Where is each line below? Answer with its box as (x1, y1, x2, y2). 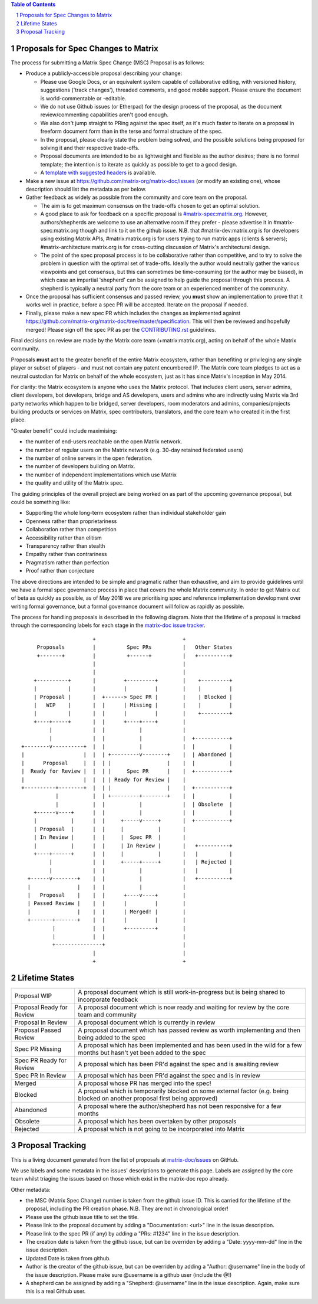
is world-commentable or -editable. (40, 94, 127, 102)
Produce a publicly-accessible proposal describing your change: (25, 70, 183, 77)
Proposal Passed (14, 1026, 61, 1034)
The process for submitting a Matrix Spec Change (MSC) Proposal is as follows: (11, 59, 204, 66)
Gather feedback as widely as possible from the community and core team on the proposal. (25, 194, 248, 201)
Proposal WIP (14, 992, 52, 1000)
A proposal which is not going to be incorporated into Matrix (78, 1125, 245, 1133)
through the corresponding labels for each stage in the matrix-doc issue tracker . (11, 622, 206, 629)
